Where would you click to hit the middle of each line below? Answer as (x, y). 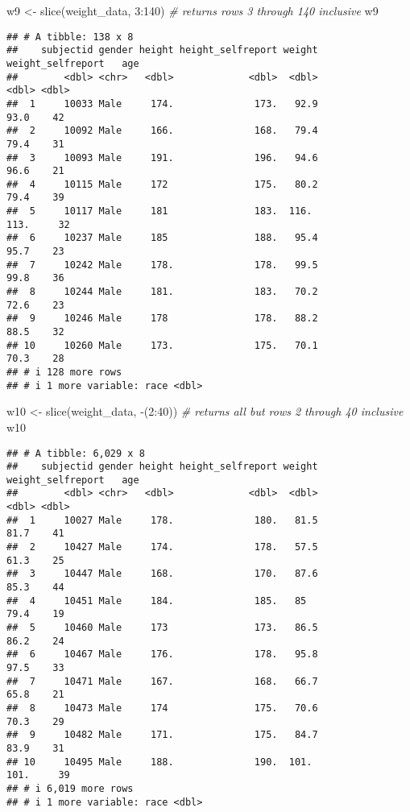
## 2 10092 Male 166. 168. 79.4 (162, 131)
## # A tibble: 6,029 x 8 (76, 453)
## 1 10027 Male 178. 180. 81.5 (162, 520)
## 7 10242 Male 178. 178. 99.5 (162, 265)
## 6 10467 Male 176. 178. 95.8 (162, 655)
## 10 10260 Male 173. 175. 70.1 (162, 345)
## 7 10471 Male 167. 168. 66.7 (162, 681)
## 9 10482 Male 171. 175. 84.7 (162, 735)
